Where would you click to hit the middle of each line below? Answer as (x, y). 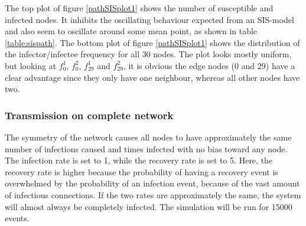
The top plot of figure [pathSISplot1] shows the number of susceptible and (139, 8)
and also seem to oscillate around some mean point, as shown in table (131, 31)
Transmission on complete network (89, 115)
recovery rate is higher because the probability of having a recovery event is (141, 171)
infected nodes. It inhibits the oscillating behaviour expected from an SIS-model (149, 19)
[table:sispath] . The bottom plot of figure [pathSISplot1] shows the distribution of (152, 42)
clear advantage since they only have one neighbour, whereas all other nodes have (152, 77)
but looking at (31, 65)
